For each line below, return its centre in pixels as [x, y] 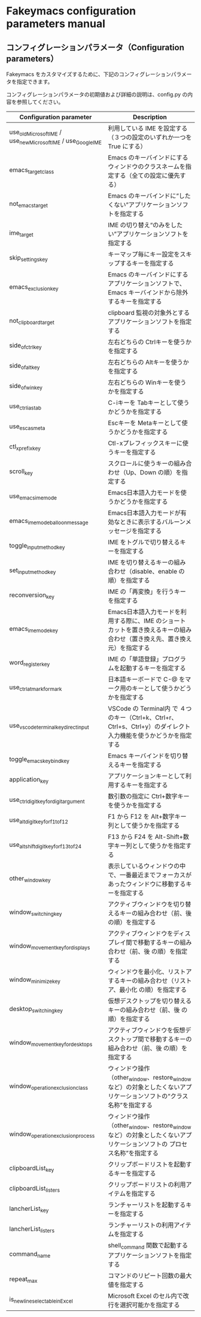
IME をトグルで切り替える [144, 542]
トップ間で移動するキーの [156, 1039]
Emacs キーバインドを [139, 756]
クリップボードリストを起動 [147, 1165]
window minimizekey [35, 980]
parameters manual [56, 24]
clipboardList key [32, 1168]
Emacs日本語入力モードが [144, 513]
